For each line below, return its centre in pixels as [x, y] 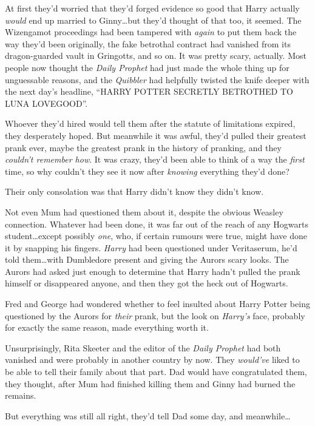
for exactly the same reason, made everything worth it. [107, 327]
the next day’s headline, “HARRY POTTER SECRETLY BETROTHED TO [149, 91]
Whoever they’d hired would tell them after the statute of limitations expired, [150, 123]
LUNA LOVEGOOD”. [46, 103]
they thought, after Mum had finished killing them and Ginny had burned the [150, 383]
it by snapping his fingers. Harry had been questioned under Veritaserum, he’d [151, 247]
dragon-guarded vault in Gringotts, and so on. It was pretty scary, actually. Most [156, 56]
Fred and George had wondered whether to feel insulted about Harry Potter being [157, 304]
